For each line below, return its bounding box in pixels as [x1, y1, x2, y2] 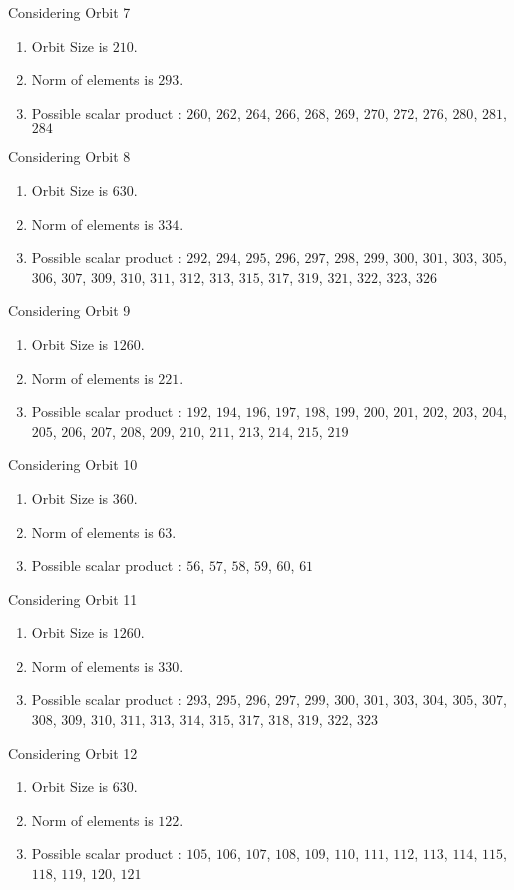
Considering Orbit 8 [8, 146, 131, 167]
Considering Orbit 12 [8, 742, 138, 763]
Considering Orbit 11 [8, 588, 138, 609]
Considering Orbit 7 [8, 2, 131, 22]
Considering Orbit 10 [8, 454, 138, 475]
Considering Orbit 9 [8, 300, 131, 321]
